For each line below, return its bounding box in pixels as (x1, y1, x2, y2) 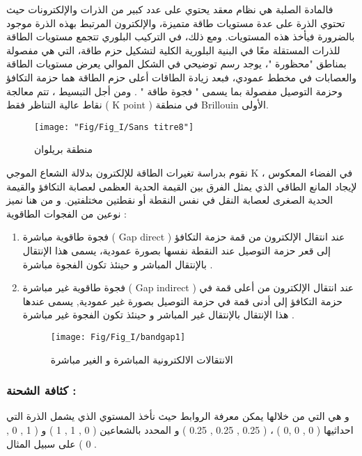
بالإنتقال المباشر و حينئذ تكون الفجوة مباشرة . (22, 256, 213, 271)
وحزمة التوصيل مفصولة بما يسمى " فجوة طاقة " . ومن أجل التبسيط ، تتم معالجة (6, 83, 343, 98)
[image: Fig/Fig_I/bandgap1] (50, 332, 186, 342)
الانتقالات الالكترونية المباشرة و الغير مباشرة (50, 352, 233, 366)
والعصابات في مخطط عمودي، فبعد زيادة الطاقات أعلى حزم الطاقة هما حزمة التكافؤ (6, 70, 357, 84)
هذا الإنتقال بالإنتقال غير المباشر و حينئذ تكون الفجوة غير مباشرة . (22, 307, 294, 322)
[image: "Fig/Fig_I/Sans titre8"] (34, 122, 194, 132)
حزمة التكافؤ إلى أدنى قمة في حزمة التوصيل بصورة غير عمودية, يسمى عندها (22, 293, 343, 308)
